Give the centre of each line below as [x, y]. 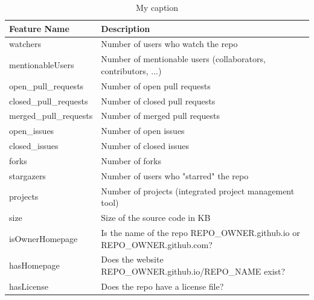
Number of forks [131, 160]
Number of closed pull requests [158, 101]
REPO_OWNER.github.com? [157, 244]
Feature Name [39, 28]
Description [126, 28]
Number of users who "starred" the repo [175, 175]
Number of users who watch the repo [169, 44]
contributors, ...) [131, 70]
